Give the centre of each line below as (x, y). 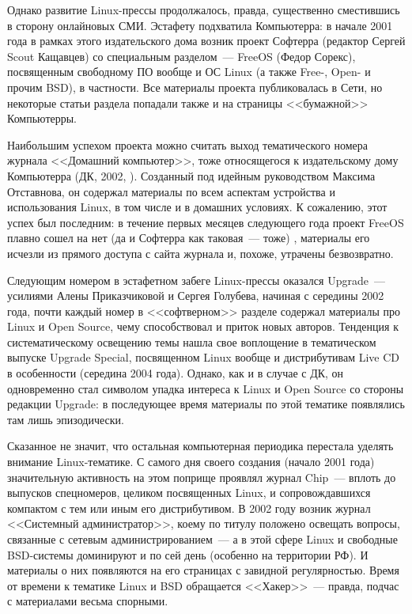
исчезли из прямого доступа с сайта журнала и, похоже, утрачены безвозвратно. (200, 253)
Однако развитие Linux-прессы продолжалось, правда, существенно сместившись (204, 9)
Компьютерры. (42, 118)
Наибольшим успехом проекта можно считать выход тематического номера (188, 144)
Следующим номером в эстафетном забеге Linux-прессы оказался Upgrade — (196, 280)
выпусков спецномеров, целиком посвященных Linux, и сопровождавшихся (189, 493)
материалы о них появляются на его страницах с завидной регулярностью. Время (203, 570)
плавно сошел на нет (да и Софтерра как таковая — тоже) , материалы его (189, 238)
